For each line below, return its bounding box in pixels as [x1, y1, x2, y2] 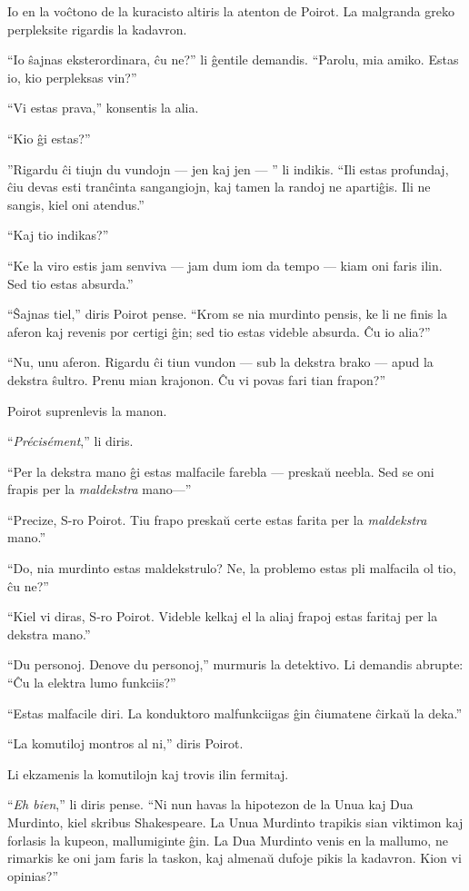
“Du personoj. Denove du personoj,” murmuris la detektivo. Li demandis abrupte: [7, 655, 464, 674]
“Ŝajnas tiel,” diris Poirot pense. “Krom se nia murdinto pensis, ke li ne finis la [7, 304, 447, 323]
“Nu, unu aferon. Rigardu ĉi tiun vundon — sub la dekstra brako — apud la [7, 352, 434, 371]
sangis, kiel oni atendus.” [7, 194, 145, 213]
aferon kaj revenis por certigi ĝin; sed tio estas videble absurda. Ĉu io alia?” [7, 322, 431, 341]
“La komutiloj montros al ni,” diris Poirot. [7, 734, 244, 753]
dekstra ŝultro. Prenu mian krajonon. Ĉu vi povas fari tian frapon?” [7, 370, 386, 389]
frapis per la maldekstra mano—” [7, 480, 192, 499]
